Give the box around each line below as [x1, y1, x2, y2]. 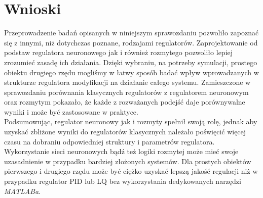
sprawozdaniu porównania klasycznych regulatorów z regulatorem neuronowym [4, 86, 249, 97]
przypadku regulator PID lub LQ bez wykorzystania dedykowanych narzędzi [4, 176, 241, 186]
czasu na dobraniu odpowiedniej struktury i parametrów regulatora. [4, 136, 215, 146]
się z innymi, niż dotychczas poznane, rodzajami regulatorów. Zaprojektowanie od [4, 37, 258, 47]
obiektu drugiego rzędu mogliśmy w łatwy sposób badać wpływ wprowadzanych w [4, 67, 259, 77]
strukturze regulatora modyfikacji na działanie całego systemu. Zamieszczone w [4, 77, 251, 87]
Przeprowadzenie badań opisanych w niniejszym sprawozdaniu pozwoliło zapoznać [4, 27, 259, 38]
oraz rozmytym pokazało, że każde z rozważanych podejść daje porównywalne [4, 96, 245, 107]
